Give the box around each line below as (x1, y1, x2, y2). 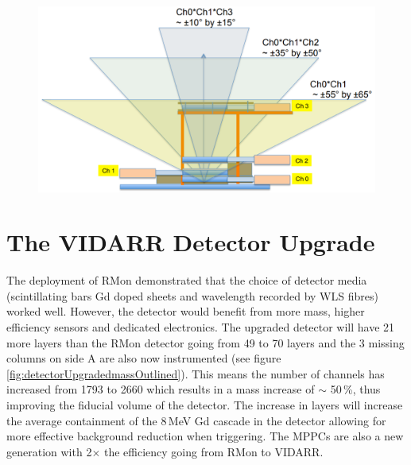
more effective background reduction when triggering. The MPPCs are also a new (6, 428, 404, 444)
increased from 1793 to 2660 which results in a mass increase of (6, 381, 315, 397)
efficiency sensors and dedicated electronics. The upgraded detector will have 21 (6, 319, 395, 335)
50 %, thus (330, 381, 381, 397)
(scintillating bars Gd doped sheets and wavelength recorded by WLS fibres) (6, 287, 378, 304)
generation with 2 (6, 443, 92, 459)
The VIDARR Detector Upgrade (6, 226, 375, 258)
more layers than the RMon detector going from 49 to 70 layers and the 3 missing (6, 334, 405, 351)
